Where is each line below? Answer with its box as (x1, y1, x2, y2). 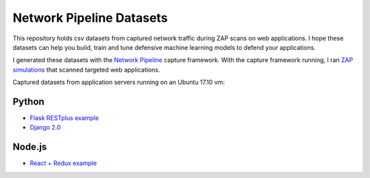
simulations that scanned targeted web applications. (12, 65, 160, 74)
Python (12, 95, 45, 107)
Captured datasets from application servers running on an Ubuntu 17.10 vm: (12, 78, 225, 87)
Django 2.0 (29, 123, 61, 132)
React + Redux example (29, 159, 97, 167)
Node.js (12, 141, 47, 153)
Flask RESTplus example (29, 114, 99, 122)
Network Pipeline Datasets (12, 10, 168, 25)
